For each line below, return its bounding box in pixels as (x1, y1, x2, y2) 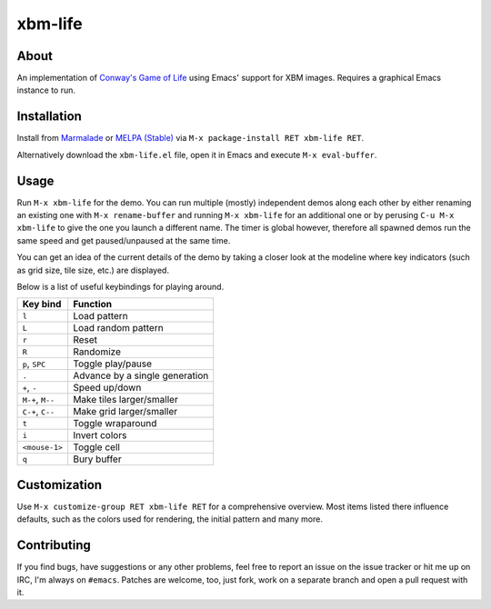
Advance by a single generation (73, 369, 209, 382)
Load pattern (73, 310, 129, 323)
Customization (16, 477, 103, 493)
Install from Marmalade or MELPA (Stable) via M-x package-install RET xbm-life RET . (16, 133, 364, 144)
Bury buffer (73, 453, 122, 465)
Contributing (16, 537, 91, 554)
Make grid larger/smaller (73, 405, 178, 418)
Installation (16, 109, 82, 125)
